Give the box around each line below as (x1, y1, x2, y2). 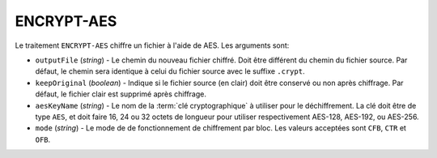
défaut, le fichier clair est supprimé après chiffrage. (35, 89, 206, 99)
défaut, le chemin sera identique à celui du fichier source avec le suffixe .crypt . (35, 66, 305, 76)
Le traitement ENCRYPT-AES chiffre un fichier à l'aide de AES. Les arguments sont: (15, 41, 290, 50)
